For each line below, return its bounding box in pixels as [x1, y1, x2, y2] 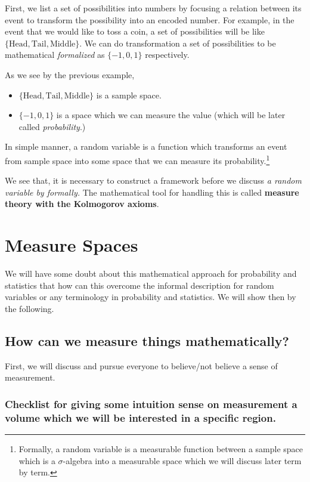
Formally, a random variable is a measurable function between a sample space [18, 443, 303, 455]
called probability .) [18, 120, 86, 132]
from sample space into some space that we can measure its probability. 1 [5, 152, 270, 166]
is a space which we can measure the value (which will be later [56, 109, 286, 121]
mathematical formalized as [5, 48, 105, 61]
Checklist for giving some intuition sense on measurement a [5, 396, 297, 411]
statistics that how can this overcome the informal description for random [5, 279, 274, 291]
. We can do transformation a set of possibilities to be [79, 36, 276, 49]
